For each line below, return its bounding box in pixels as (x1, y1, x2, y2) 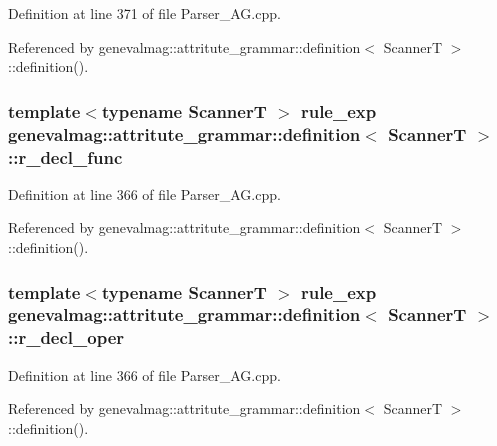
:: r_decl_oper (8, 325, 125, 350)
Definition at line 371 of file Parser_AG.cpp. (8, 3, 281, 23)
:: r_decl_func (8, 144, 123, 169)
